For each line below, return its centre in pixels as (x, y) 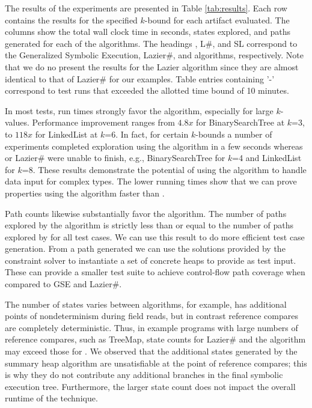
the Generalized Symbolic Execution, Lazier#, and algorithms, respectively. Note (154, 55)
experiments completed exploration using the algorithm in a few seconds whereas (154, 146)
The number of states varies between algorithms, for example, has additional (146, 304)
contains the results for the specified (71, 20)
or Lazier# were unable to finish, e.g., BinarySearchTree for (115, 158)
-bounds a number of (234, 134)
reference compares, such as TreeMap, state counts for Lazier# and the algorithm (155, 339)
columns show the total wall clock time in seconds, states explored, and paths (148, 32)
